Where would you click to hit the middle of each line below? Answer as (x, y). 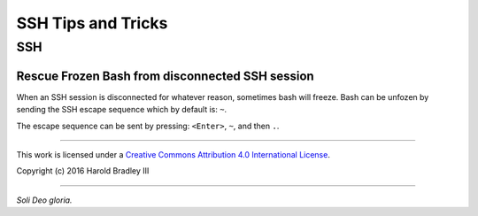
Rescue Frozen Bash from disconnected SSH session (165, 76)
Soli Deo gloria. (44, 200)
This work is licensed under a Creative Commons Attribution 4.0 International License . (173, 154)
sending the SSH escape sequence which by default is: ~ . (122, 110)
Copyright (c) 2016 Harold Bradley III (83, 171)
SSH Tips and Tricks (92, 23)
